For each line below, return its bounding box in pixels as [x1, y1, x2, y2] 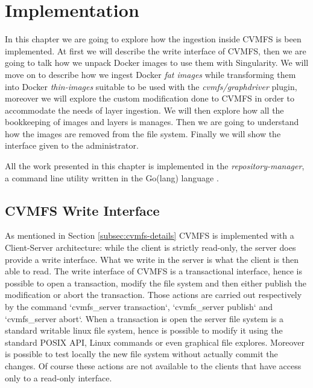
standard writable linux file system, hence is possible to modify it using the [5, 324, 283, 337]
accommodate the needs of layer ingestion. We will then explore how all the [5, 103, 284, 116]
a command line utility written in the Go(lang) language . [5, 171, 219, 184]
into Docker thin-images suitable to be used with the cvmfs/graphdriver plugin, [5, 80, 297, 92]
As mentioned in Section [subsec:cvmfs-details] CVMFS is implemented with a [5, 229, 294, 242]
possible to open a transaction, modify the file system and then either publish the [5, 276, 306, 289]
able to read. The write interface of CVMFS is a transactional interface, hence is [5, 265, 302, 277]
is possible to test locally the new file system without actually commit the [5, 348, 278, 360]
